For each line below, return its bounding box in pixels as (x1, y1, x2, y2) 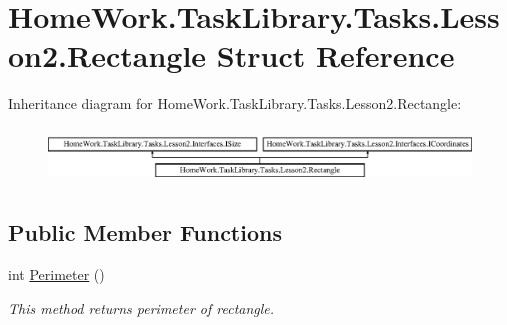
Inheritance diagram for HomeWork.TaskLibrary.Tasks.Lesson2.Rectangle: (8, 93, 462, 114)
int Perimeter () (8, 264, 105, 285)
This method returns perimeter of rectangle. (8, 297, 275, 318)
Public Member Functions (8, 217, 282, 248)
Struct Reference (216, 35, 455, 76)
